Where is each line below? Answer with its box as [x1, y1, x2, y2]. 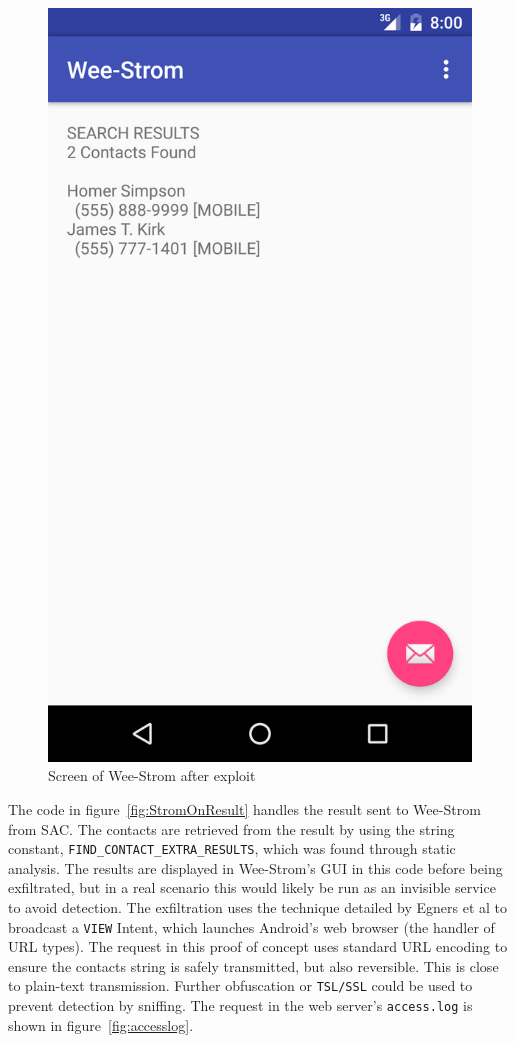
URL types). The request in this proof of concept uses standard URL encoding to [8, 936, 508, 957]
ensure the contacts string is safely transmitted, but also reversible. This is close [8, 955, 499, 976]
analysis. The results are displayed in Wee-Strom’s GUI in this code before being [8, 857, 503, 878]
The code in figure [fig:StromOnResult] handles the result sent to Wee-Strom [8, 798, 481, 819]
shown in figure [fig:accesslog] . [8, 1014, 194, 1035]
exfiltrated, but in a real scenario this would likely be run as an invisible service [8, 877, 496, 898]
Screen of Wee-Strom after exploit [48, 765, 256, 786]
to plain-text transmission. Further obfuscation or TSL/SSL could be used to [8, 975, 473, 996]
